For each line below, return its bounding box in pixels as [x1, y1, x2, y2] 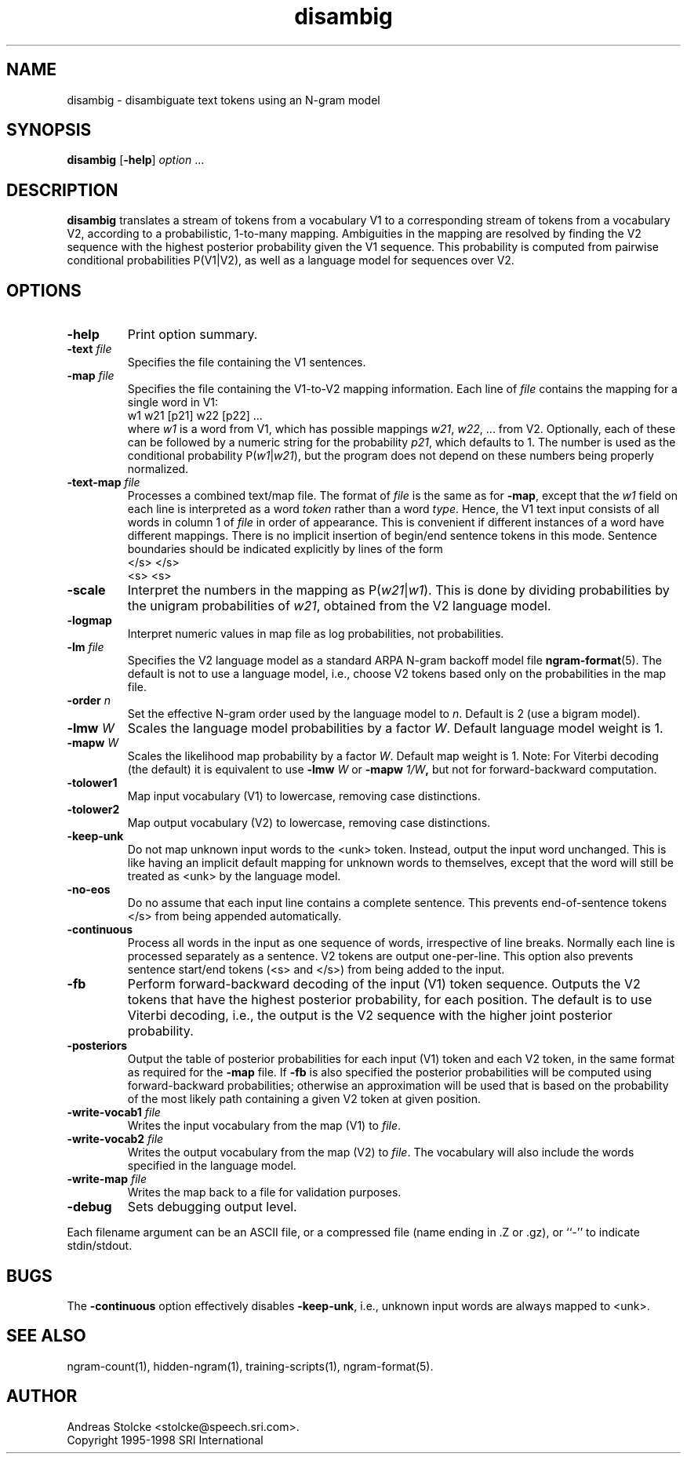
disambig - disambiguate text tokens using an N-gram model [67, 93, 380, 107]
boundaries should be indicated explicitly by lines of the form [127, 542, 443, 556]
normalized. [127, 462, 189, 476]
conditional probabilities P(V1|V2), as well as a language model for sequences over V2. [67, 253, 514, 268]
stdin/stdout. [67, 1239, 133, 1253]
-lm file [67, 640, 104, 654]
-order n [67, 694, 111, 708]
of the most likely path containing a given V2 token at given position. [127, 1092, 481, 1106]
